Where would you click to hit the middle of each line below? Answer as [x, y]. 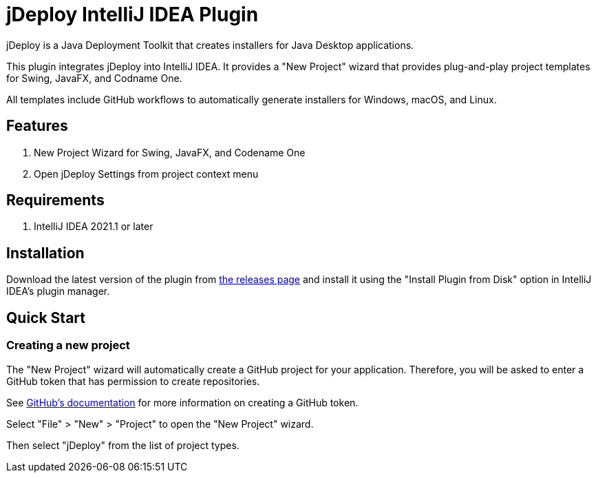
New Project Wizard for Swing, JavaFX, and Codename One [170, 152]
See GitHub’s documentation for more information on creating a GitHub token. [182, 402]
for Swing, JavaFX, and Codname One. [94, 78]
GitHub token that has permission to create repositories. [133, 381]
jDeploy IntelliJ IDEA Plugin [132, 14]
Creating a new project [68, 345]
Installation [45, 253]
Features [37, 126]
